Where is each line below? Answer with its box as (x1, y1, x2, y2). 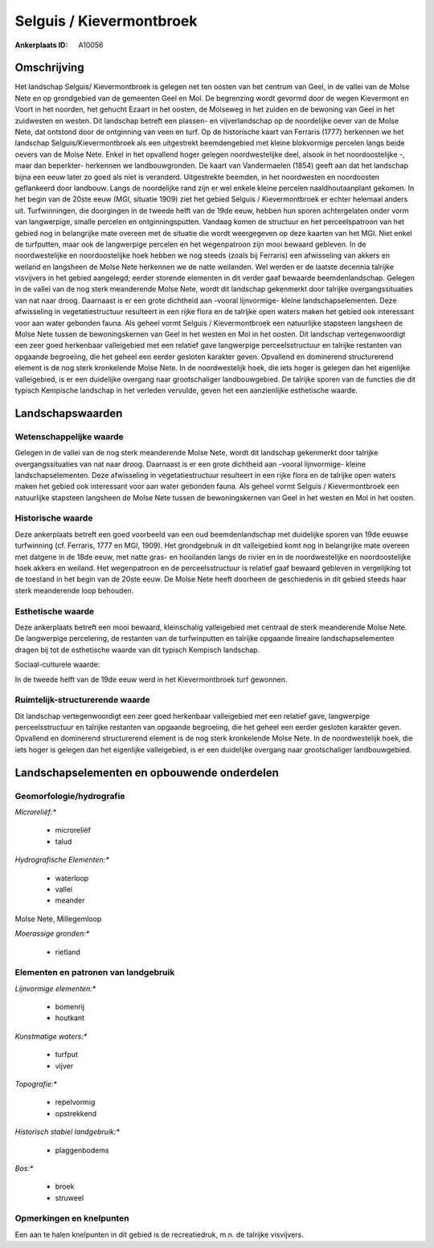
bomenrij (55, 1002, 84, 1012)
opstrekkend (55, 1108, 97, 1118)
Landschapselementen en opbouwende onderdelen (14, 765, 279, 779)
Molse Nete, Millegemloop (14, 914, 102, 924)
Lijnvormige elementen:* (14, 984, 96, 993)
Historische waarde (14, 512, 93, 524)
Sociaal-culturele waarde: (14, 659, 100, 670)
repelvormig (55, 1097, 96, 1107)
